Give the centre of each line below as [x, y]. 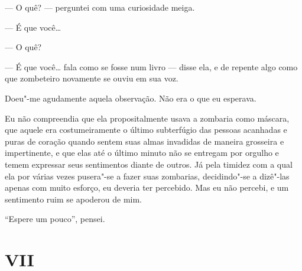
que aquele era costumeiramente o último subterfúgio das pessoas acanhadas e [146, 130]
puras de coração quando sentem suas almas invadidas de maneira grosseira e [144, 141]
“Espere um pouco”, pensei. [55, 219]
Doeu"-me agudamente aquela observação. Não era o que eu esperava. [131, 98]
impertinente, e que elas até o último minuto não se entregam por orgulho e [142, 153]
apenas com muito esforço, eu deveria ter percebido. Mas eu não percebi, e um [147, 187]
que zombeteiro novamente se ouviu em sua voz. [92, 78]
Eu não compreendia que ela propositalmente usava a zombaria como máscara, [147, 118]
